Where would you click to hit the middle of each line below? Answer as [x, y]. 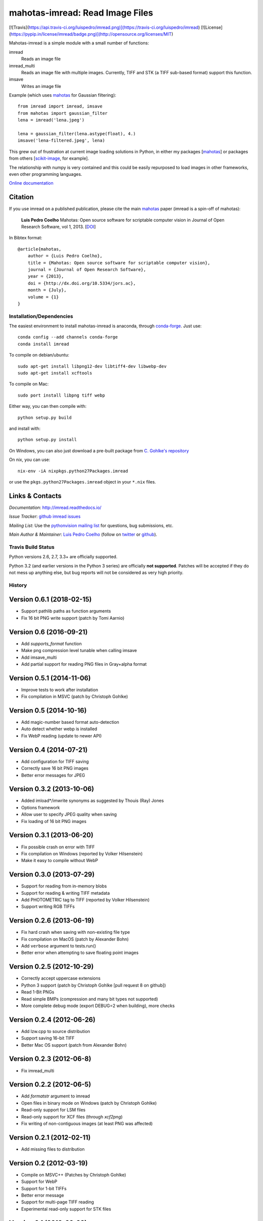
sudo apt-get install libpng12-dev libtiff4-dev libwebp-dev [92, 366]
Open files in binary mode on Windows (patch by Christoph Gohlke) [89, 1103]
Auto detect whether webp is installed [59, 729]
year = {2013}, [46, 276]
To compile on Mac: [29, 384]
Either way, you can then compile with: [48, 406]
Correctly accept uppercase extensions [61, 978]
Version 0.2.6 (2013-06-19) [52, 921]
